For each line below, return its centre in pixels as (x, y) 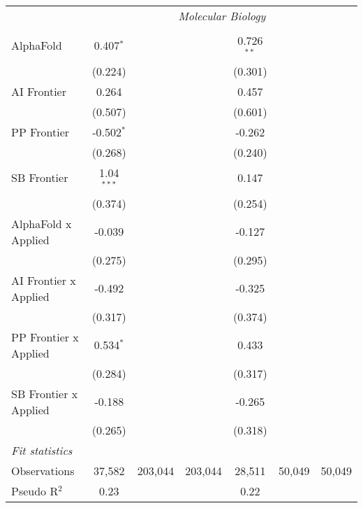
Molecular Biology (222, 16)
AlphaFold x (42, 223)
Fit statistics (42, 450)
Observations (43, 470)
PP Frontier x (45, 337)
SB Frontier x (45, 393)
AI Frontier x (44, 280)
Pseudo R (35, 491)
